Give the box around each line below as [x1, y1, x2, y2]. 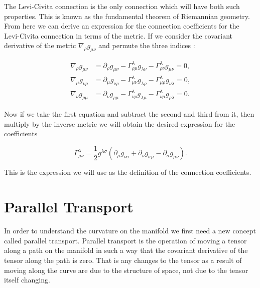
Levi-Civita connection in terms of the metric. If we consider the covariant [4, 30, 233, 41]
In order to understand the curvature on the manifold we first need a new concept [4, 225, 256, 236]
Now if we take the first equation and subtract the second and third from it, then [4, 109, 254, 119]
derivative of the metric [4, 40, 76, 51]
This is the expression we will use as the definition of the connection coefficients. [4, 167, 251, 177]
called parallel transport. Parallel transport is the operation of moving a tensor [4, 235, 247, 245]
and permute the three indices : [98, 40, 195, 51]
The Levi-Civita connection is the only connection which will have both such [4, 1, 240, 11]
